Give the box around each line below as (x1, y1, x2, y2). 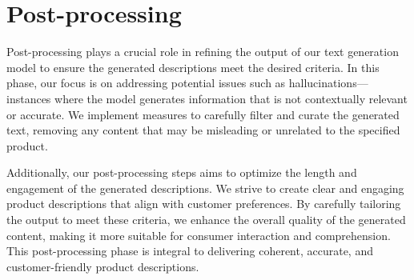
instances (6, 90, 51, 106)
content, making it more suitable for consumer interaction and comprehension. (6, 226, 391, 243)
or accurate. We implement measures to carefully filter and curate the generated (6, 106, 400, 122)
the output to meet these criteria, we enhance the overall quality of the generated (6, 211, 406, 228)
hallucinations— (288, 74, 368, 91)
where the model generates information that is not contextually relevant (54, 90, 408, 106)
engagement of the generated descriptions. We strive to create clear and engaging (6, 179, 404, 196)
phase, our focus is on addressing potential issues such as (6, 74, 286, 91)
